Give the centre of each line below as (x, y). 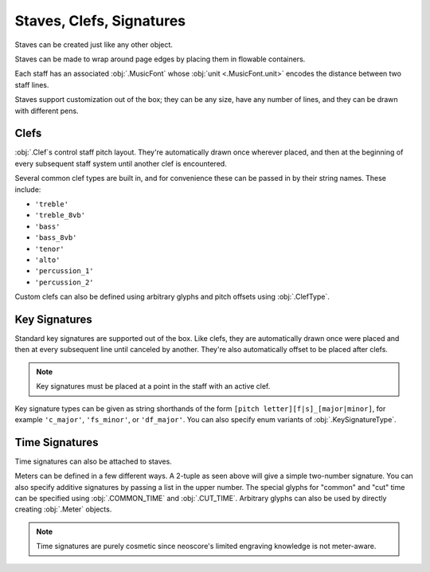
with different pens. (47, 111)
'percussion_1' (64, 271)
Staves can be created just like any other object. (94, 45)
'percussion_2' (64, 282)
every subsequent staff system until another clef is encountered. (121, 163)
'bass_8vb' (56, 238)
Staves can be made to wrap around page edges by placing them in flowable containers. (160, 59)
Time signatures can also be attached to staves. (94, 461)
